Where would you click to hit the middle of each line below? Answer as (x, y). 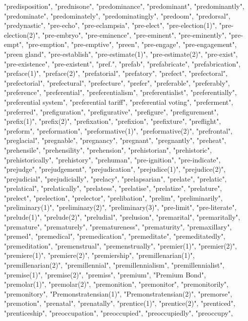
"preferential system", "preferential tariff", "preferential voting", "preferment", (119, 102)
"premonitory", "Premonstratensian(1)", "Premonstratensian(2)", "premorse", (118, 293)
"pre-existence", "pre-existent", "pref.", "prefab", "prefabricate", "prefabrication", (122, 63)
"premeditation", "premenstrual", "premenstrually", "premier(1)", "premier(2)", (121, 245)
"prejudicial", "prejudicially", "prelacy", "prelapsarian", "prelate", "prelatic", (115, 178)
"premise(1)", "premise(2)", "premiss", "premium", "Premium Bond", (105, 274)
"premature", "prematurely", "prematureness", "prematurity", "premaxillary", (118, 226)
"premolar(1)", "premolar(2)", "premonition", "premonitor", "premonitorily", (116, 284)
